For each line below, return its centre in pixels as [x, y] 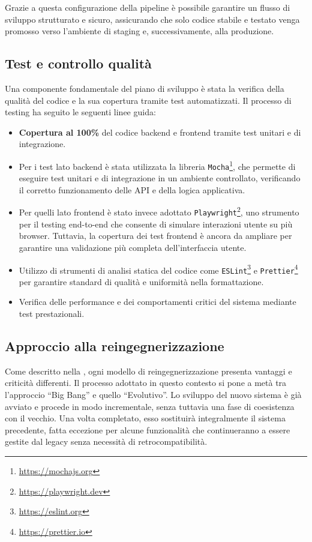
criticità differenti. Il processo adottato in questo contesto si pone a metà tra [146, 383]
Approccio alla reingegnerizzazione [115, 346]
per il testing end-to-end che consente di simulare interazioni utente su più [156, 224]
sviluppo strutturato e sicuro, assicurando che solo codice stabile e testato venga [152, 19]
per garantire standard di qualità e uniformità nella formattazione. [141, 281]
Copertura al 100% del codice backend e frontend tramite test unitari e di [160, 132]
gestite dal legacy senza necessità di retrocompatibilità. [106, 441]
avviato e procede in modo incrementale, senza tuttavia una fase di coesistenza [150, 406]
